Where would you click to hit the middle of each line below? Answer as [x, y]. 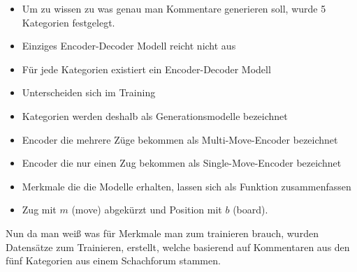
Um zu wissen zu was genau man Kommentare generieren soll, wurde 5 [174, 8]
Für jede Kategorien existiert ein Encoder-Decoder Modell [146, 69]
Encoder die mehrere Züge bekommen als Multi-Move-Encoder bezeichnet [180, 139]
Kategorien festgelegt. [68, 22]
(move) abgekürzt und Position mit [147, 210]
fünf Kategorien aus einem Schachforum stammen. [113, 260]
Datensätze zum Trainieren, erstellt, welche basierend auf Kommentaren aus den [178, 247]
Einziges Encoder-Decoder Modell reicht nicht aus [129, 46]
